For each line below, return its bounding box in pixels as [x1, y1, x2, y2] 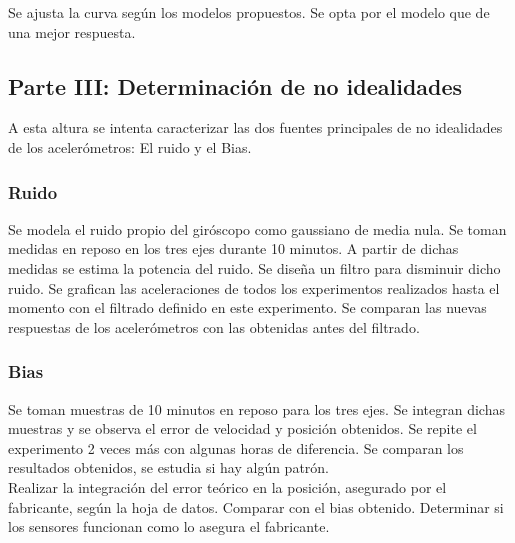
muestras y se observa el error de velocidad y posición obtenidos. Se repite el [8, 418, 477, 439]
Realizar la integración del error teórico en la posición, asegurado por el [8, 476, 447, 497]
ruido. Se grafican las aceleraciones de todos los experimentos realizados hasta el [8, 277, 500, 298]
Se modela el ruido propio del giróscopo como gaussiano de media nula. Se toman [8, 218, 507, 239]
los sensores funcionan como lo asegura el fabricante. [8, 516, 330, 537]
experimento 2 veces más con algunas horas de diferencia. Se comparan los [8, 437, 464, 458]
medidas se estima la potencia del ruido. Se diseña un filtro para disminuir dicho [8, 257, 501, 278]
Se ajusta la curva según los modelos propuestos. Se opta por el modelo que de [8, 2, 490, 22]
